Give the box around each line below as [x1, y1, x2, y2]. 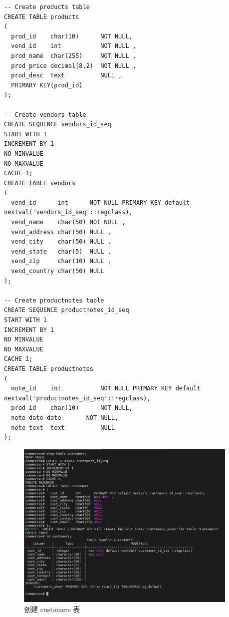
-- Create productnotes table [4, 297, 104, 304]
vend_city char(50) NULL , [11, 238, 111, 246]
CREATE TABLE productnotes [4, 365, 93, 372]
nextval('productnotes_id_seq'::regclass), [4, 394, 151, 402]
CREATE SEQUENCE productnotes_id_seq [4, 307, 129, 314]
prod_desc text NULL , [11, 72, 122, 79]
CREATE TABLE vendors [4, 179, 76, 187]
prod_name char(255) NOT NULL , [11, 52, 136, 59]
